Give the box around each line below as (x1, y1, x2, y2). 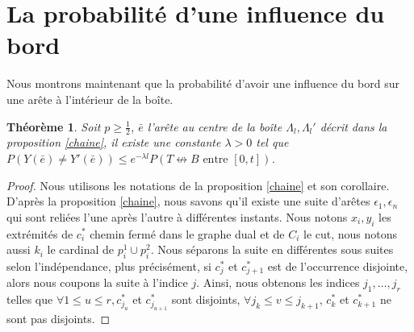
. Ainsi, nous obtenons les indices (196, 274, 360, 291)
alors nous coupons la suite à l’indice (6, 274, 188, 291)
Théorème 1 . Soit (6, 118, 101, 135)
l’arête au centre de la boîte (147, 118, 282, 135)
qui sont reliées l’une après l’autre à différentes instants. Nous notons (6, 208, 348, 225)
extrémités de (6, 225, 73, 242)
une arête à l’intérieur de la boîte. (6, 90, 174, 107)
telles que (6, 291, 53, 308)
